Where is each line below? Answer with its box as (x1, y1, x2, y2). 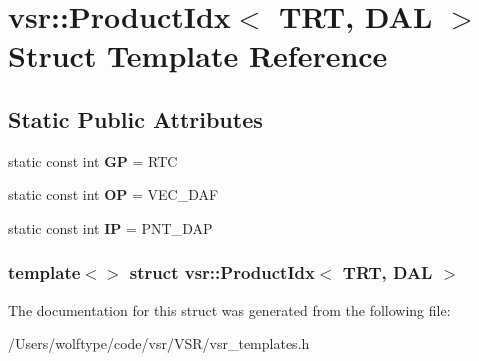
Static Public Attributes (8, 103, 263, 134)
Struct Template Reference (8, 35, 388, 76)
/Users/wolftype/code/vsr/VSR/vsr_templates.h (8, 333, 310, 354)
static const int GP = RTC (8, 150, 178, 171)
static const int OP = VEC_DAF (8, 184, 219, 205)
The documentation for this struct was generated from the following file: (8, 299, 451, 320)
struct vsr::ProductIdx (129, 260, 315, 285)
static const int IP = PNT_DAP (8, 217, 213, 238)
